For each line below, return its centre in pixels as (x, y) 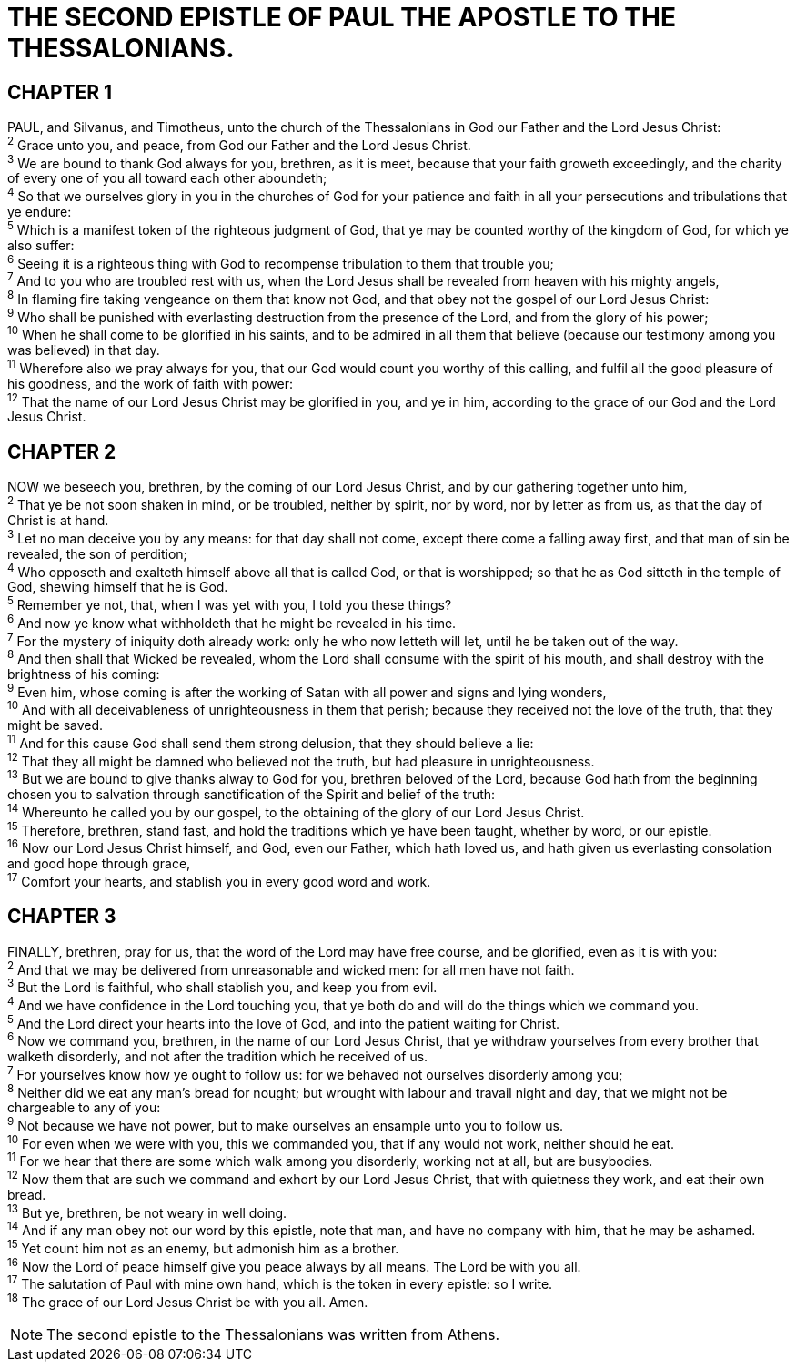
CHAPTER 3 (62, 917)
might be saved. (55, 725)
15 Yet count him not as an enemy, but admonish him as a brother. (203, 1247)
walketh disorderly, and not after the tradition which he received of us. (218, 1056)
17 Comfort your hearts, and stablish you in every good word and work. (219, 880)
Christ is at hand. (58, 520)
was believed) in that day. (84, 350)
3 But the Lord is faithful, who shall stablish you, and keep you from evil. (222, 986)
